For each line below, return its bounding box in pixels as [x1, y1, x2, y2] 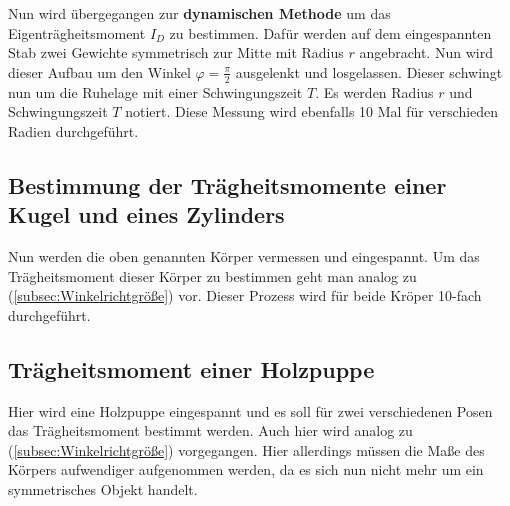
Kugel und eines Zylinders [8, 199, 285, 230]
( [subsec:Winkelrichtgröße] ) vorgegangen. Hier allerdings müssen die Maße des [8, 439, 485, 460]
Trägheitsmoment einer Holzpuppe [8, 353, 375, 384]
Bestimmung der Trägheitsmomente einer [8, 169, 447, 200]
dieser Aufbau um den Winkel [8, 61, 191, 82]
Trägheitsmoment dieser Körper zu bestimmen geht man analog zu [8, 265, 417, 286]
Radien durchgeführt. [8, 120, 139, 141]
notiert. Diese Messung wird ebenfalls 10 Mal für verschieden [125, 101, 499, 122]
